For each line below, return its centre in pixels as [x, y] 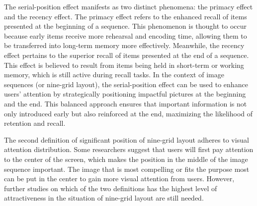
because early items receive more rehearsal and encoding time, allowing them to [126, 35]
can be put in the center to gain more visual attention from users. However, [119, 179]
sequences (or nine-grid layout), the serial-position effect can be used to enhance [126, 84]
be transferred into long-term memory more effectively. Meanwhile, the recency [124, 45]
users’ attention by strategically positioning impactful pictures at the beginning [125, 94]
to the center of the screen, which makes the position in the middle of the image [126, 159]
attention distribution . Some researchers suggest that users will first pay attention [129, 149]
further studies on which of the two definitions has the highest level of [111, 188]
